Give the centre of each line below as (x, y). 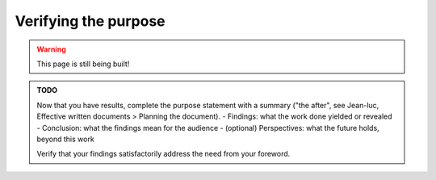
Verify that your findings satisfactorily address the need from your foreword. (163, 154)
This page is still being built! (83, 64)
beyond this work (65, 139)
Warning (51, 49)
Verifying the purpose (90, 21)
